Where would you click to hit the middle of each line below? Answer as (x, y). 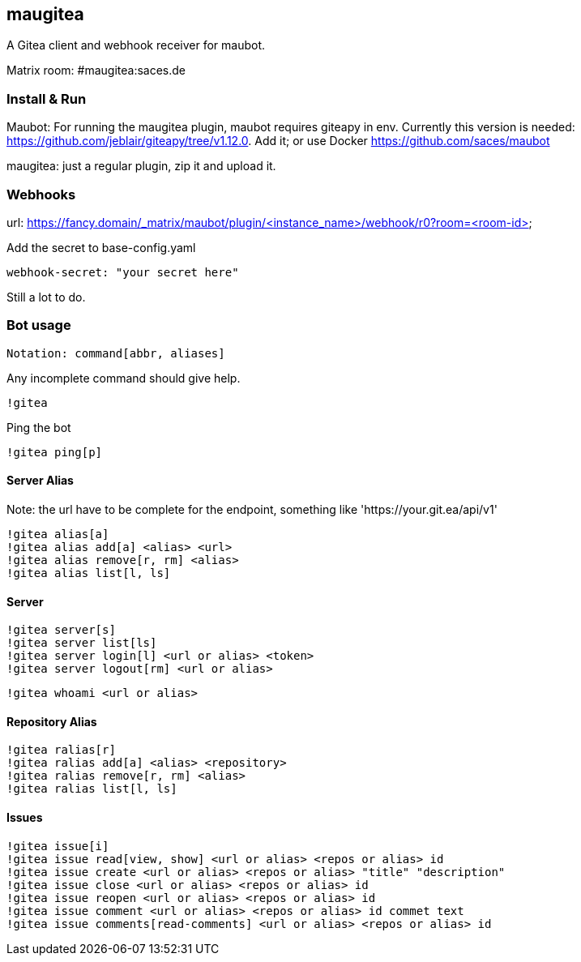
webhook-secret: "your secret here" (123, 272)
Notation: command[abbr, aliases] (116, 353)
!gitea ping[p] (55, 452)
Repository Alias (52, 721)
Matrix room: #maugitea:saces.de (96, 71)
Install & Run (47, 98)
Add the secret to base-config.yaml (101, 247)
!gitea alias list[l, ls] (89, 573)
